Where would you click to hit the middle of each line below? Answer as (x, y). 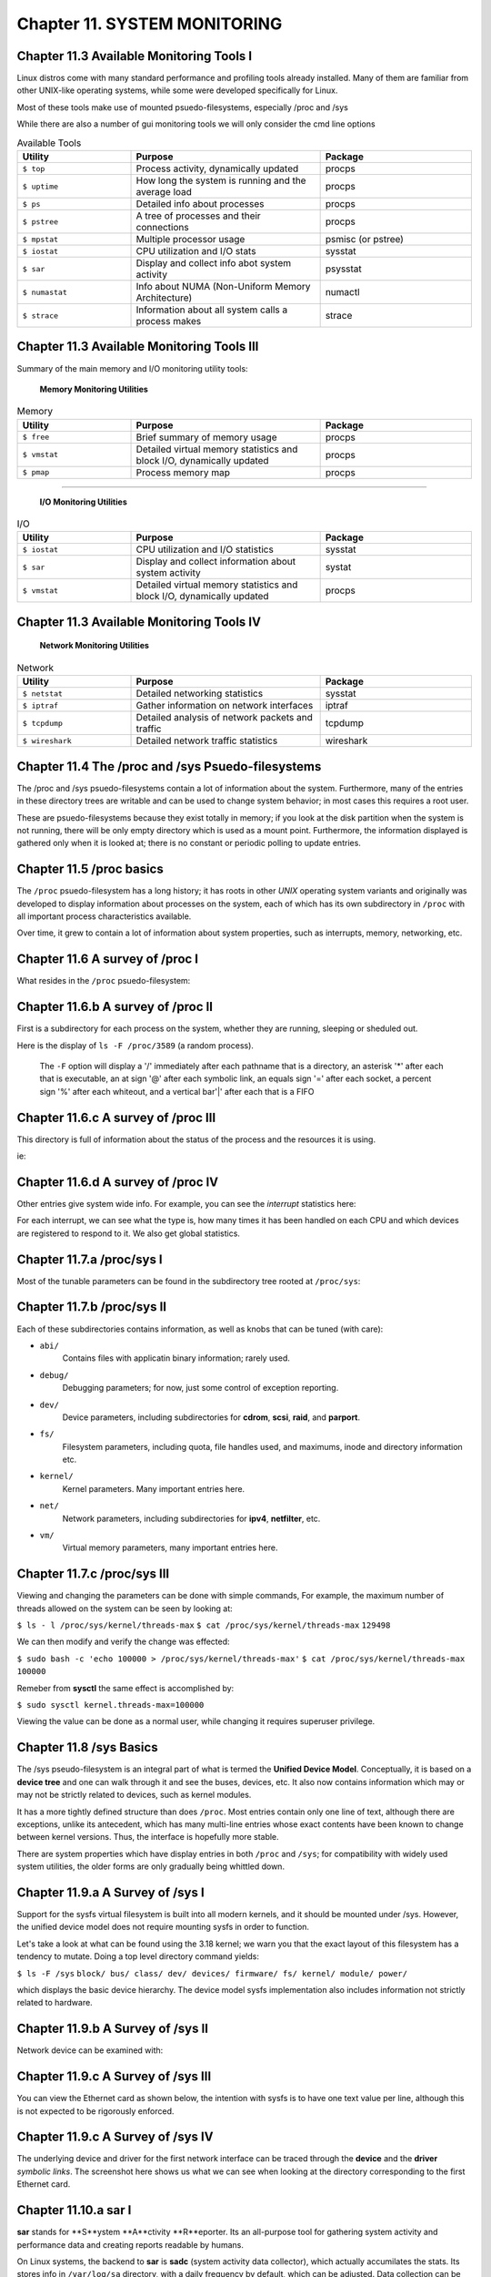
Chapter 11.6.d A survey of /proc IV (118, 1182)
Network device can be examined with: (90, 2050)
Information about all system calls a (212, 310)
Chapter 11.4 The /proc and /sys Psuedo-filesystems (169, 766)
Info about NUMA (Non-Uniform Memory (223, 286)
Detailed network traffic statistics (207, 740)
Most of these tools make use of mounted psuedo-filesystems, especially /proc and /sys (183, 107)
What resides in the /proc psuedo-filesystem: (104, 981)
